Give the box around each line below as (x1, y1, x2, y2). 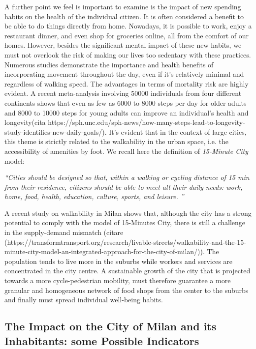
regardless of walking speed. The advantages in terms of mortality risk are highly (4, 78, 249, 88)
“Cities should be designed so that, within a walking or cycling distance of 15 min (4, 172, 250, 182)
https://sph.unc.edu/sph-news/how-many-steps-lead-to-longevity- (48, 117, 245, 127)
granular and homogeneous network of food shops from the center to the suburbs (4, 285, 249, 295)
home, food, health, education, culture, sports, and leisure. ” (4, 191, 184, 202)
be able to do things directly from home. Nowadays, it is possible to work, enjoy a (4, 21, 252, 31)
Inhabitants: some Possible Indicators (4, 333, 199, 348)
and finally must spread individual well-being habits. (4, 294, 163, 305)
